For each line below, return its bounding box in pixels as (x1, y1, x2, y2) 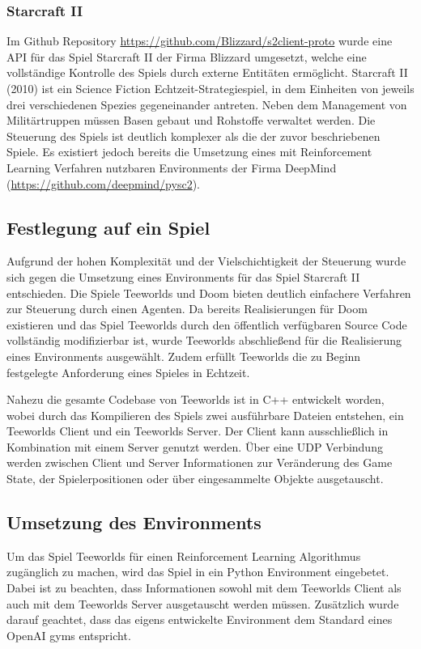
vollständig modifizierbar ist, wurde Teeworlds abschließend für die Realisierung (6, 332, 402, 349)
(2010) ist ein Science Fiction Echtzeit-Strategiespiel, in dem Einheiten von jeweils (6, 80, 415, 96)
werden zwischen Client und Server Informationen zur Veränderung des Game (6, 454, 393, 471)
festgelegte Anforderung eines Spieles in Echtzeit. (6, 363, 250, 380)
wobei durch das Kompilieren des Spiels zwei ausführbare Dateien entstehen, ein (6, 406, 404, 423)
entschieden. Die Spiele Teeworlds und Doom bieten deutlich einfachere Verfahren (6, 284, 411, 301)
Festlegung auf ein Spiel (6, 214, 210, 240)
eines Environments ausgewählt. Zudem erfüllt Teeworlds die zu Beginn (6, 347, 361, 364)
